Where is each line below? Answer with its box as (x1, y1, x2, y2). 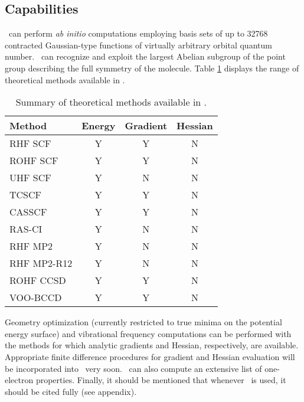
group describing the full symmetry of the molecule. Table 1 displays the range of (5, 61, 299, 74)
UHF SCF (9, 171, 51, 185)
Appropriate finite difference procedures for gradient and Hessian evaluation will (5, 350, 295, 362)
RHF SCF (9, 136, 51, 151)
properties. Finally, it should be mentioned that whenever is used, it (35, 374, 286, 386)
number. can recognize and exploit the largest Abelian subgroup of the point (5, 50, 286, 63)
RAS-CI (9, 222, 43, 236)
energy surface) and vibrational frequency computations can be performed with (5, 327, 292, 339)
